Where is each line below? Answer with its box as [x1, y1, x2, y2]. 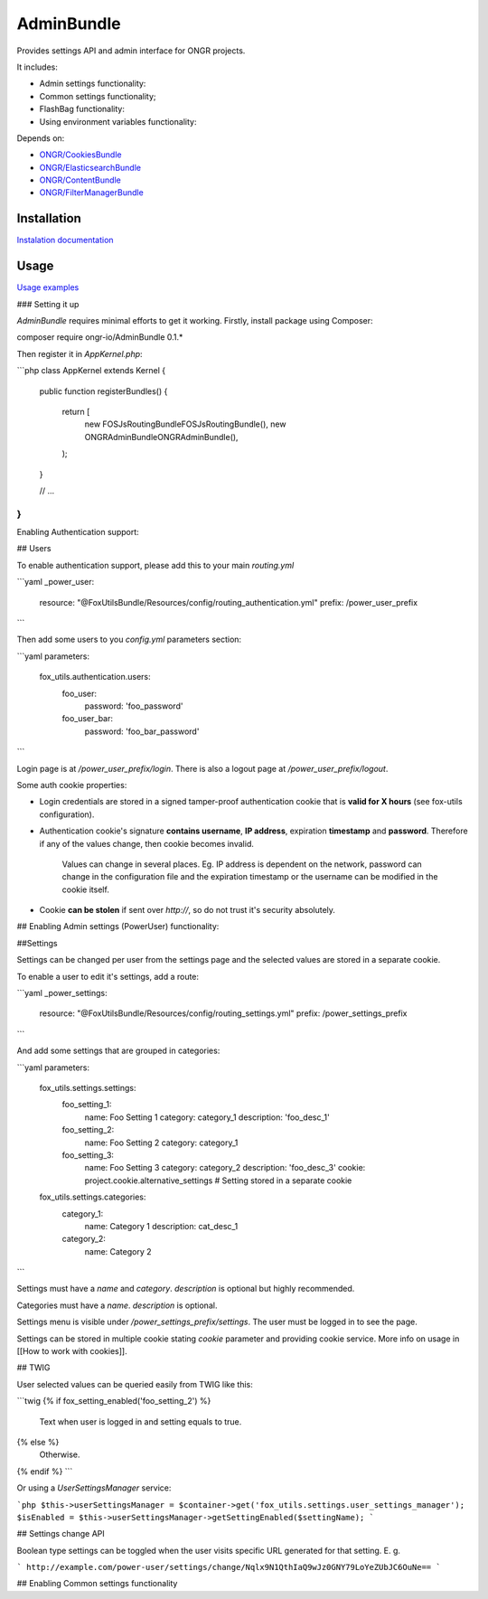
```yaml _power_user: [16, 577, 95, 588]
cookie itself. [61, 884, 110, 895]
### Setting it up [16, 298, 80, 309]
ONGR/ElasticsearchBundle [39, 162, 142, 173]
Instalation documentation [16, 235, 114, 246]
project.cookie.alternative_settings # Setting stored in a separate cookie [84, 1175, 352, 1186]
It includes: [16, 61, 58, 72]
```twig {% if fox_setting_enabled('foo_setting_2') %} [16, 1396, 211, 1406]
